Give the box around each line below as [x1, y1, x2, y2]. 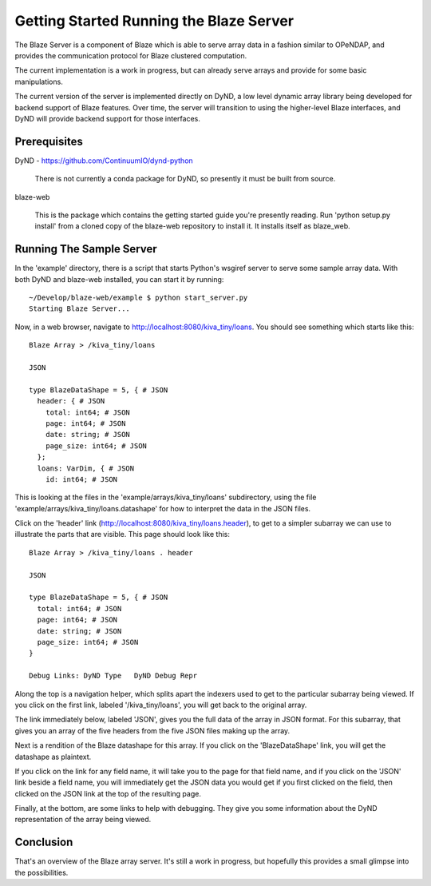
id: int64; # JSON [45, 475, 118, 483]
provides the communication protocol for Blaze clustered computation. [14, 50, 247, 60]
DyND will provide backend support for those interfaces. [14, 113, 201, 123]
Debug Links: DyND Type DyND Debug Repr [29, 671, 198, 681]
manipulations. [14, 77, 63, 86]
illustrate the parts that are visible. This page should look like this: [14, 530, 231, 539]
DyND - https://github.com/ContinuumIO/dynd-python [14, 156, 193, 165]
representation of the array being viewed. [14, 815, 152, 824]
